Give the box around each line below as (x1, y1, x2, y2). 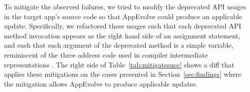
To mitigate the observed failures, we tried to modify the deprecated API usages (4, 1, 247, 11)
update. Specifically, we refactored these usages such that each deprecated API (4, 21, 242, 31)
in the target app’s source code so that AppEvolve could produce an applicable (4, 11, 242, 21)
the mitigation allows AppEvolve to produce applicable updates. (4, 78, 198, 89)
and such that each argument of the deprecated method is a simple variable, (4, 40, 234, 50)
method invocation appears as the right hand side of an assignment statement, (4, 30, 241, 40)
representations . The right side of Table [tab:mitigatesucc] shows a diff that (4, 59, 235, 69)
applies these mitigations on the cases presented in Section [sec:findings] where (4, 69, 242, 79)
